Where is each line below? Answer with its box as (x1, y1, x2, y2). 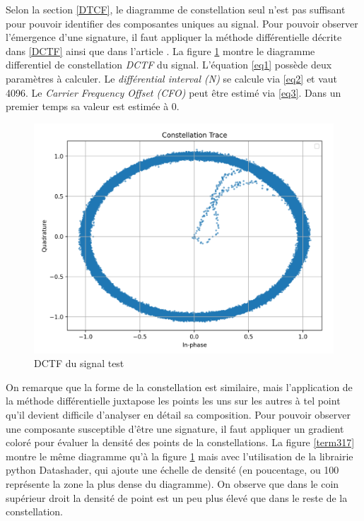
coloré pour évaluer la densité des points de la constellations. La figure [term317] (6, 435, 355, 450)
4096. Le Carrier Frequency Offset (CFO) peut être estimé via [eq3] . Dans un (6, 85, 341, 100)
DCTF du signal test (34, 356, 124, 371)
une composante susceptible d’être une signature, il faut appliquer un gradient (6, 421, 344, 436)
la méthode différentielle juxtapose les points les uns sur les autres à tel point (6, 393, 341, 408)
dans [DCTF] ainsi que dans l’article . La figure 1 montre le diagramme (6, 43, 315, 58)
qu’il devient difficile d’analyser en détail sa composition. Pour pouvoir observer (6, 407, 351, 421)
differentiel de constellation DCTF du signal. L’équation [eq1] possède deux (6, 57, 332, 72)
